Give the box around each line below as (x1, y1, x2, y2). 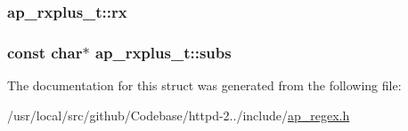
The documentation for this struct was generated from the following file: (7, 76, 402, 95)
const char (7, 41, 83, 63)
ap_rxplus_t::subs (94, 41, 232, 63)
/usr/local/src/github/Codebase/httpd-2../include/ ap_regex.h (7, 105, 350, 124)
